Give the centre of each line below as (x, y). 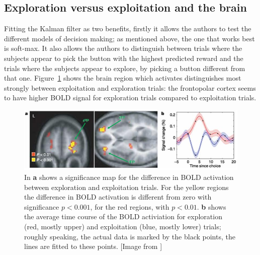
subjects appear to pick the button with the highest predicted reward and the (124, 58)
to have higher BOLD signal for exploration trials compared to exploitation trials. (130, 98)
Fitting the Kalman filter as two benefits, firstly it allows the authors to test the (128, 28)
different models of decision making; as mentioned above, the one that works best (129, 38)
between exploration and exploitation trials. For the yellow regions (126, 187)
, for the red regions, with (130, 206)
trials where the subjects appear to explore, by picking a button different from (125, 68)
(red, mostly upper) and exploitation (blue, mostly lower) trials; (123, 227)
